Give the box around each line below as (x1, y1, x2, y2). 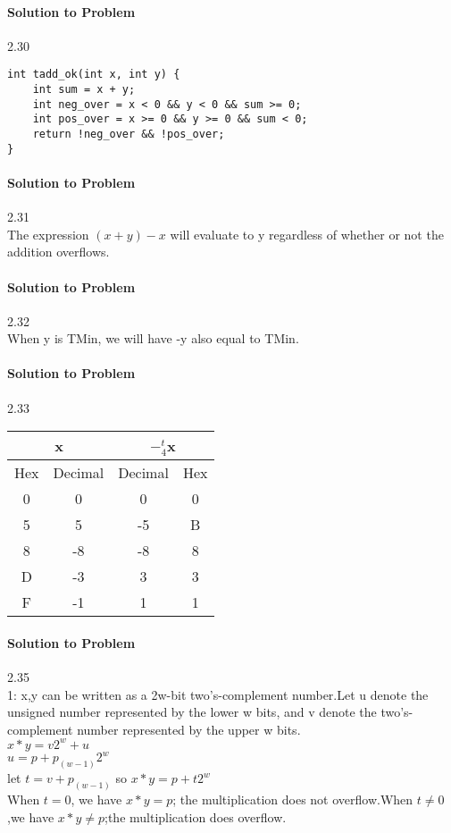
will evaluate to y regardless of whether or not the (170, 224, 444, 243)
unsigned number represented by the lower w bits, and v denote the (7, 703, 377, 721)
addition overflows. (7, 242, 110, 261)
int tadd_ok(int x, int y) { (7, 68, 180, 81)
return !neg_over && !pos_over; (32, 128, 225, 141)
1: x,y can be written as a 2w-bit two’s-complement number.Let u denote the (7, 685, 429, 703)
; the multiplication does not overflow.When (172, 790, 413, 809)
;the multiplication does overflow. (104, 807, 287, 826)
